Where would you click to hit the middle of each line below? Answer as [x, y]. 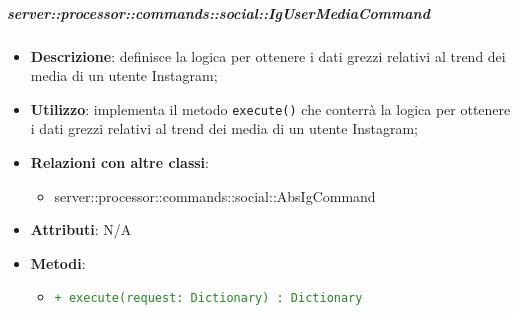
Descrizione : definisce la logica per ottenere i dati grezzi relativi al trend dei [268, 55]
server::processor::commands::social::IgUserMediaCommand [218, 12]
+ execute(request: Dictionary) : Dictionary [208, 298]
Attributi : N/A [81, 229]
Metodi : [58, 262]
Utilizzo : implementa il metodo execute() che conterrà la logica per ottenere [270, 108]
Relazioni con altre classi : [119, 162]
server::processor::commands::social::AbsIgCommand [215, 195]
